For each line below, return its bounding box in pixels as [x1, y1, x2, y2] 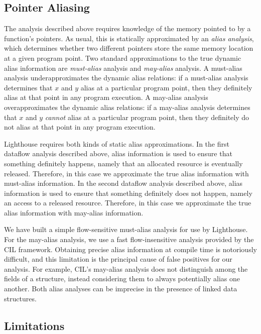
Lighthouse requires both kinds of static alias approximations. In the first [4, 138, 229, 149]
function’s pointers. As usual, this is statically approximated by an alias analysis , [4, 33, 254, 43]
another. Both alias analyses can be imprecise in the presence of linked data [4, 283, 237, 294]
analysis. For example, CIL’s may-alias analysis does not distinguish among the [4, 263, 248, 274]
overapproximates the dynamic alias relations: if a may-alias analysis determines [4, 101, 250, 112]
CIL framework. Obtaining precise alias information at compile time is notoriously [4, 244, 257, 254]
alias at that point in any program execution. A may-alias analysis [4, 92, 208, 102]
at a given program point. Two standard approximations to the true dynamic [4, 52, 241, 63]
